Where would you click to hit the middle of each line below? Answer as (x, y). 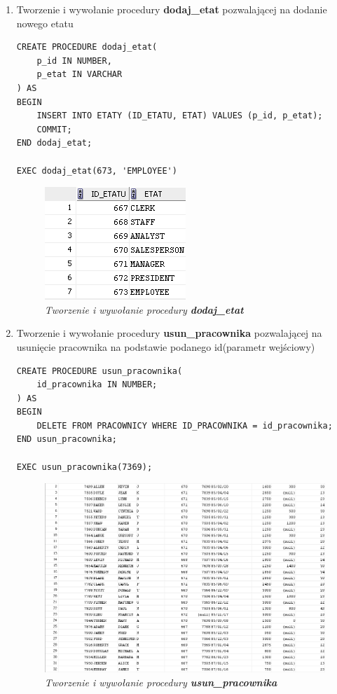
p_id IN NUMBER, (74, 61)
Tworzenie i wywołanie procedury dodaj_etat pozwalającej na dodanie (172, 9)
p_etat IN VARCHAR (80, 75)
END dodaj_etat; (54, 143)
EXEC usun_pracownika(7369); (84, 467)
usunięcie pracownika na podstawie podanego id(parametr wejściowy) (166, 346)
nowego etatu (45, 23)
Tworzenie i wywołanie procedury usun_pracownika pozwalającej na (169, 333)
